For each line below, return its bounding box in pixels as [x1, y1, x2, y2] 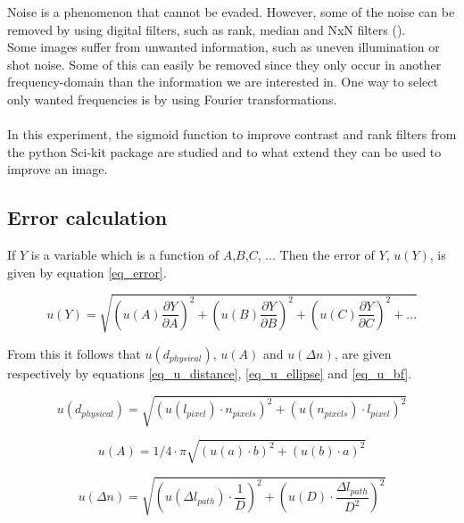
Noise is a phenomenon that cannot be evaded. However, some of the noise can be [7, 3, 455, 21]
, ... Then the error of [257, 245, 375, 264]
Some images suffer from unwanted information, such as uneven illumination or [7, 37, 440, 56]
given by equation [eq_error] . [7, 262, 167, 281]
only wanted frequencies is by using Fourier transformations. [7, 89, 337, 108]
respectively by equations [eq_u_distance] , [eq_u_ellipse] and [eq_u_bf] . [7, 363, 412, 382]
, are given [334, 344, 392, 362]
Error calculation [7, 203, 168, 231]
